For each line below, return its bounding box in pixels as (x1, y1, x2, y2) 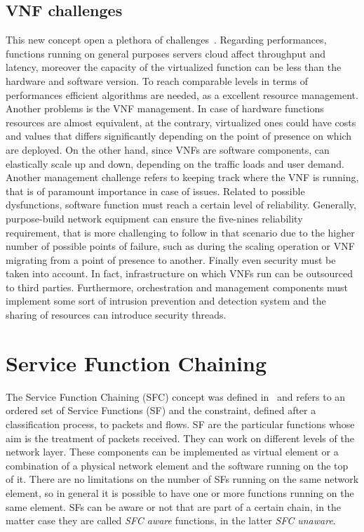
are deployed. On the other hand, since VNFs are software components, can (6, 142, 330, 157)
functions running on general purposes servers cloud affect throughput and (6, 46, 326, 60)
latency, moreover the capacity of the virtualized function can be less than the (6, 60, 342, 74)
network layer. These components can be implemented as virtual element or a (6, 444, 339, 459)
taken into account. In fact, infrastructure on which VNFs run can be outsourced (6, 266, 353, 281)
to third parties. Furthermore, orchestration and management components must (6, 279, 349, 294)
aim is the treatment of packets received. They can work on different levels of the (6, 430, 354, 445)
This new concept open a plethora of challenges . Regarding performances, (6, 32, 327, 47)
